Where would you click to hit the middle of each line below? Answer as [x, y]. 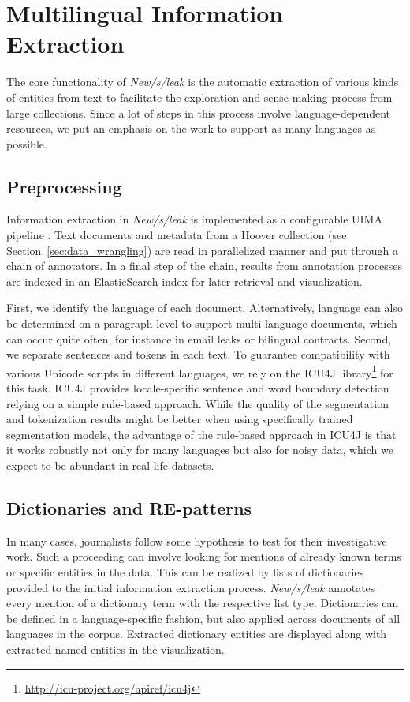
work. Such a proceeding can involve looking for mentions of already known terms [204, 556]
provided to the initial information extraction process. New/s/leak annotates [191, 587]
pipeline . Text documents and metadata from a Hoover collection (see [177, 235]
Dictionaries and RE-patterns [129, 508]
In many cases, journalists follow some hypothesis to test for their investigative [197, 541]
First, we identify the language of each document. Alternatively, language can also [205, 308]
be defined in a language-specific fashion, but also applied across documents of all [203, 618]
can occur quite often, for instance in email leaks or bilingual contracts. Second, [199, 338]
